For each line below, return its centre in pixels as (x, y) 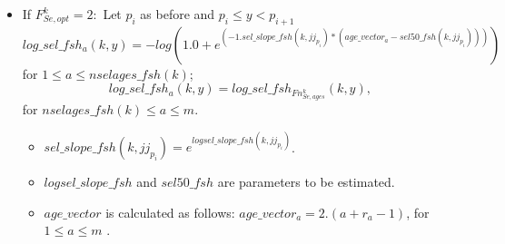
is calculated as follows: (170, 212)
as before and (178, 14)
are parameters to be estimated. (306, 182)
